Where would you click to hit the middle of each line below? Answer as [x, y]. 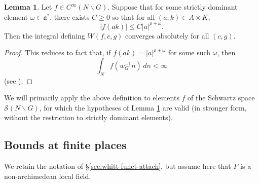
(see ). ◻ [18, 80]
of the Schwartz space [221, 98]
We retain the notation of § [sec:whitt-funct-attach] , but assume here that [118, 166]
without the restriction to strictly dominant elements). [88, 117]
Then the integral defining [45, 35]
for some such [189, 52]
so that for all [134, 16]
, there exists [70, 16]
